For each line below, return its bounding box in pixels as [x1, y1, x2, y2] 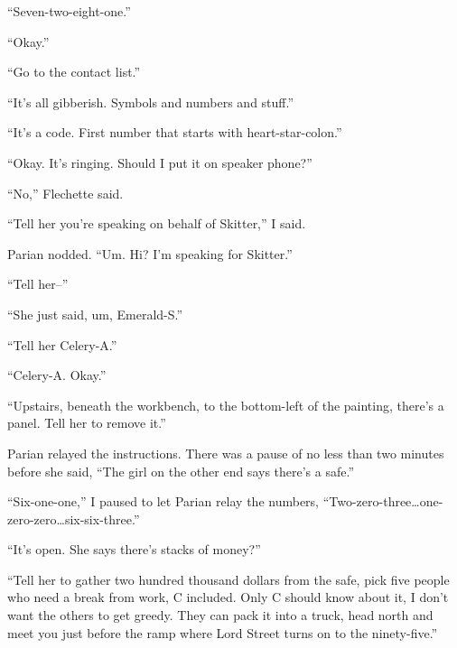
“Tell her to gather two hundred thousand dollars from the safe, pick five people [7, 569, 450, 588]
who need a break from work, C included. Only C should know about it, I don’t [7, 588, 449, 606]
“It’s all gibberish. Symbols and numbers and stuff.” [7, 92, 294, 111]
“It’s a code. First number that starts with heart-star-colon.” [7, 123, 342, 142]
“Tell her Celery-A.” [7, 335, 117, 354]
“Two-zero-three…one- [322, 492, 443, 511]
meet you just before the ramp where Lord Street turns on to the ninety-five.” [7, 623, 438, 642]
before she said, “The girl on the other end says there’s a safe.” [7, 461, 355, 480]
